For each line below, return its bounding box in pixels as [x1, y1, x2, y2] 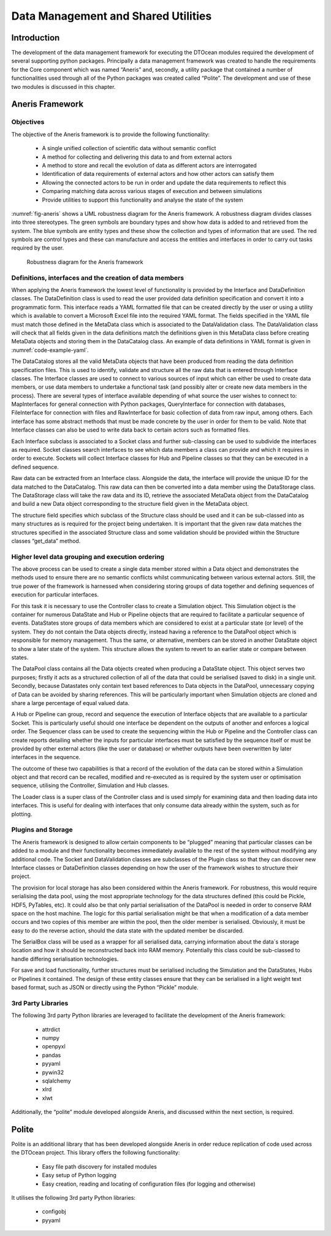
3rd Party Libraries [11, 999, 69, 1007]
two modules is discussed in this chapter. [11, 83, 116, 90]
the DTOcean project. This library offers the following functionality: [11, 1149, 180, 1156]
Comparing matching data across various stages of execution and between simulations [42, 188, 262, 195]
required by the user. [11, 244, 64, 251]
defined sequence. [11, 463, 59, 470]
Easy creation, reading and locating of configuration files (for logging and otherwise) [42, 1180, 256, 1188]
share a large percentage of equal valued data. [11, 699, 130, 706]
